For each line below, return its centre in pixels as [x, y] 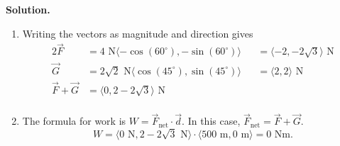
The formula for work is [74, 121]
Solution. [28, 9]
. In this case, [211, 121]
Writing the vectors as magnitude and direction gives [138, 33]
